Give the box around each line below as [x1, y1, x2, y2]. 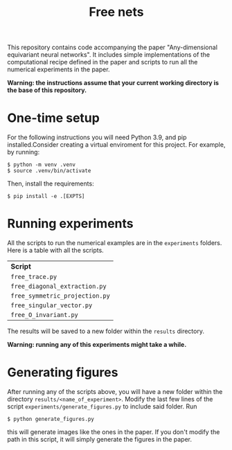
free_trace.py [10, 273, 57, 281]
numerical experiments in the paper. [7, 65, 110, 73]
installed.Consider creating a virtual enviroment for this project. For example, [7, 141, 226, 149]
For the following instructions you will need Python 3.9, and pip [7, 133, 187, 142]
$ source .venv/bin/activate [7, 168, 91, 174]
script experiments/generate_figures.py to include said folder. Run [7, 402, 197, 411]
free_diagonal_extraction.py [10, 282, 107, 291]
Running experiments [7, 216, 134, 232]
